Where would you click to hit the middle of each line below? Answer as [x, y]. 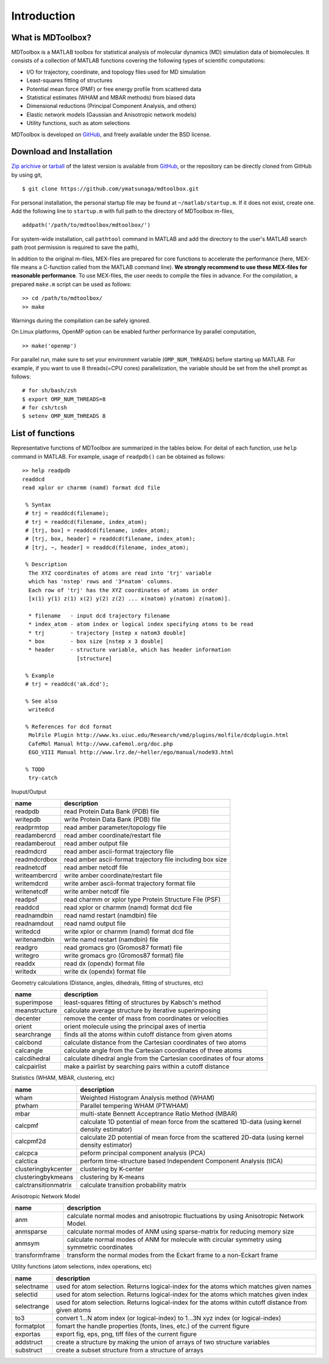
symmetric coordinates [100, 1247]
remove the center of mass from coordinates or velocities [146, 1019]
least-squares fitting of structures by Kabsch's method [143, 1002]
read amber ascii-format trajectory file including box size [146, 859]
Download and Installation [62, 152]
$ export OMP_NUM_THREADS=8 [64, 399]
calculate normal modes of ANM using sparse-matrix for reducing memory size [181, 1232]
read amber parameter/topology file [115, 827]
